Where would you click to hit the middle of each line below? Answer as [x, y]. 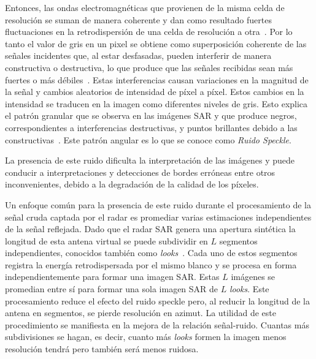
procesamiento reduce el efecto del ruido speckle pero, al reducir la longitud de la [157, 300]
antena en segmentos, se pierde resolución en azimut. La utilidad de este [141, 313]
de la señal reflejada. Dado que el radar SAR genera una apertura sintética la [150, 229]
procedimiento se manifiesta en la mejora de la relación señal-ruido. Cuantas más [157, 324]
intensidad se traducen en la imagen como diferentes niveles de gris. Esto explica [156, 103]
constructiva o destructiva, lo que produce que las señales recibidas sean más [149, 67]
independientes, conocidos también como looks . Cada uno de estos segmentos [151, 253]
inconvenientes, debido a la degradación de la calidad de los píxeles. [132, 184]
